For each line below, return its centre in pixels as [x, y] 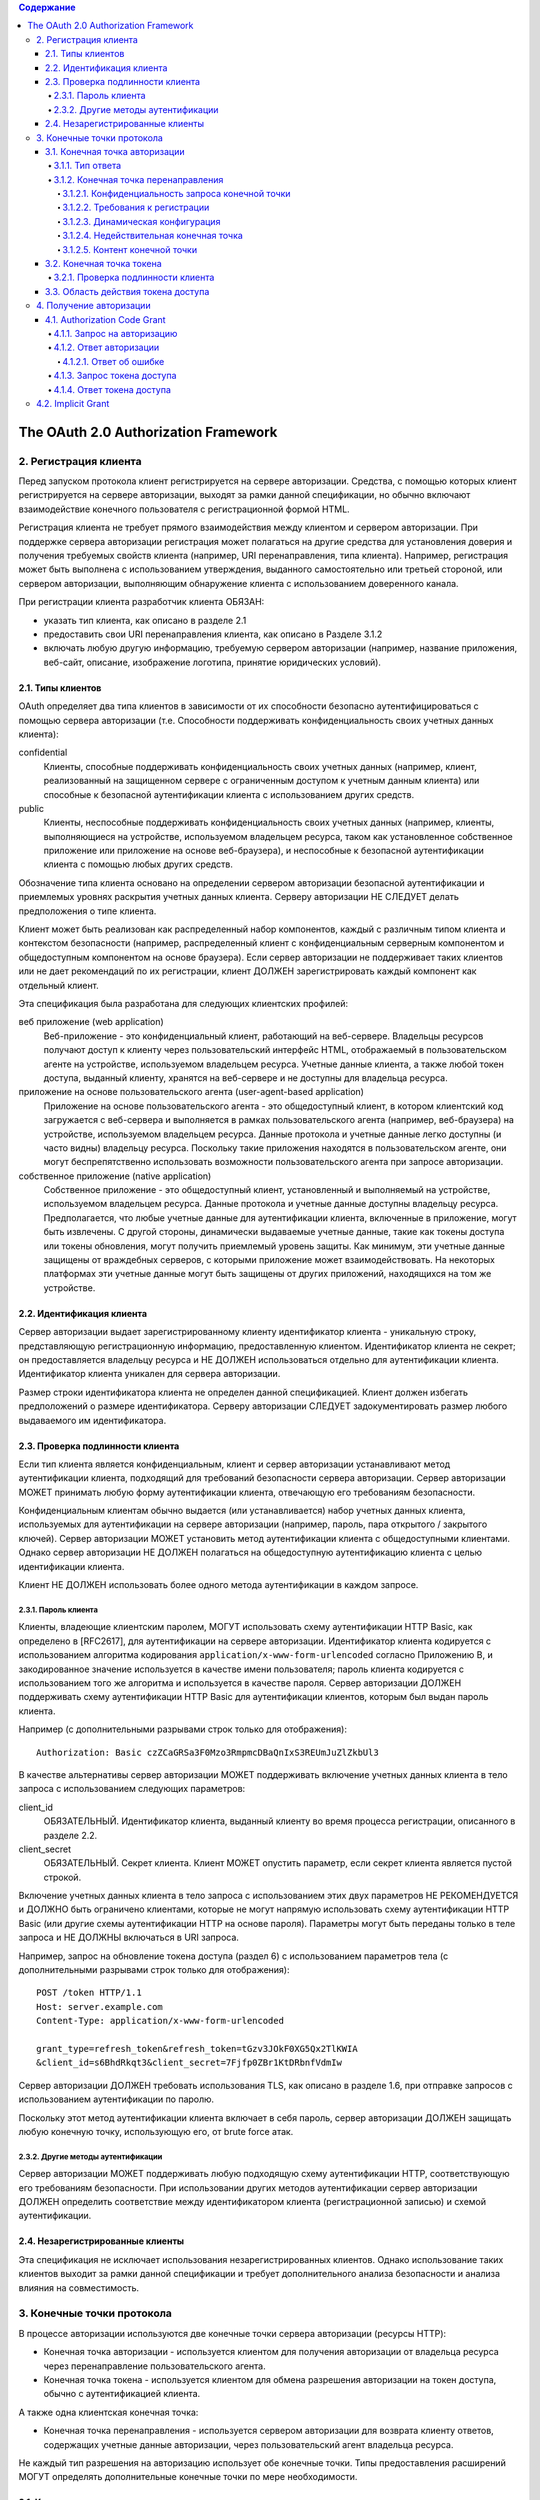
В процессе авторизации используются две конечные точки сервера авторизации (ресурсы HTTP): [232, 2333]
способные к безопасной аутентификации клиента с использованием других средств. [229, 794]
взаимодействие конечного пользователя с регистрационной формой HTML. [184, 509]
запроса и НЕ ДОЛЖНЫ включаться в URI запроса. [129, 1937]
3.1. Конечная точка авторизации [115, 151]
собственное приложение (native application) [115, 1176]
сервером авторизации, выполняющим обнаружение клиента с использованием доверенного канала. [238, 583]
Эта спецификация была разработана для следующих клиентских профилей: [183, 1003]
